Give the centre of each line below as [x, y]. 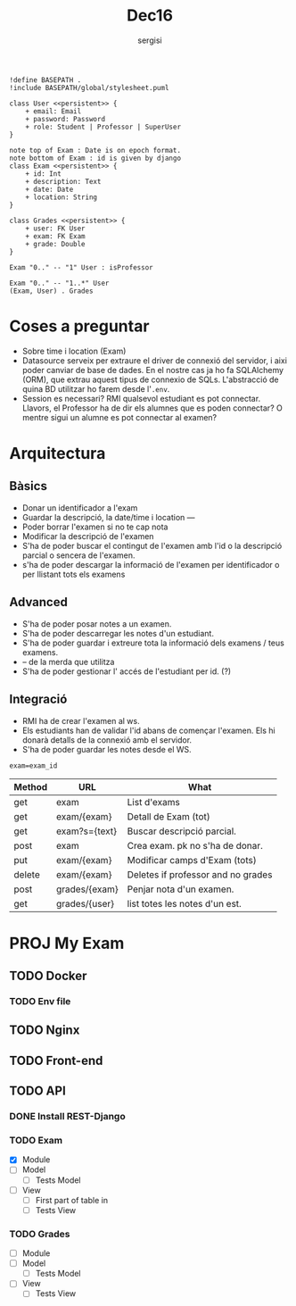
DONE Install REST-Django [68, 1117]
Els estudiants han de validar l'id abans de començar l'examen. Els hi [148, 730]
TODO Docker [48, 976]
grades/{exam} [87, 889]
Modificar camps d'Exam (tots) [192, 860]
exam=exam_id [33, 765]
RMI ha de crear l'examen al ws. [81, 720]
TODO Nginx [45, 1031]
